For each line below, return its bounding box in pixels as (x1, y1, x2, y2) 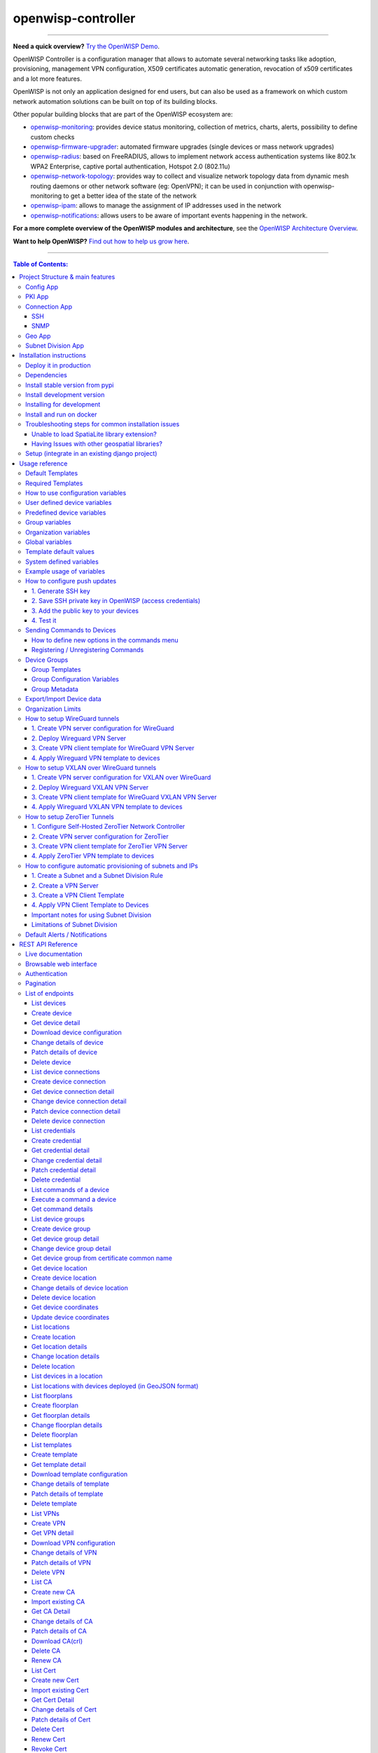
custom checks (30, 133, 75, 141)
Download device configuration (31, 1028, 122, 1037)
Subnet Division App (25, 341, 84, 350)
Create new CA (31, 1588, 76, 1596)
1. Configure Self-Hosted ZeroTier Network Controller (31, 823, 185, 831)
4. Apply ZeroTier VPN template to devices (31, 852, 155, 860)
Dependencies (25, 371, 68, 379)
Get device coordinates (31, 1303, 99, 1311)
